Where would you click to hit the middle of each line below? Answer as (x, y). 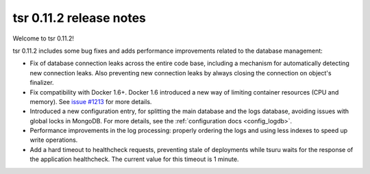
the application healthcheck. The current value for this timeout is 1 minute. (134, 159)
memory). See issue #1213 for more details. (91, 101)
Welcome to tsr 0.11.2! (44, 38)
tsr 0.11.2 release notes (79, 18)
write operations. (54, 140)
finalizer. (42, 83)
